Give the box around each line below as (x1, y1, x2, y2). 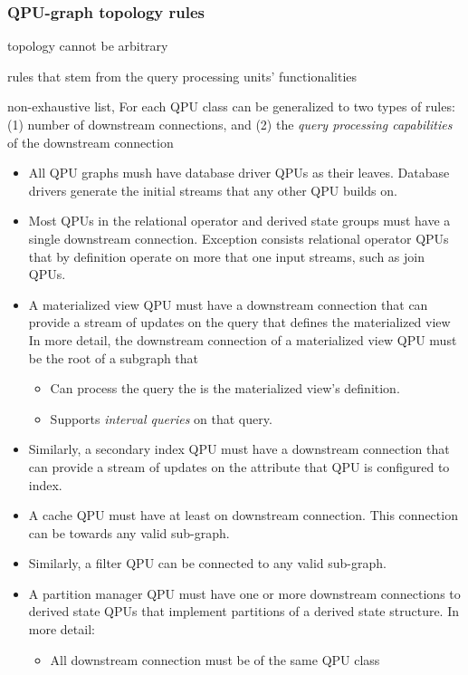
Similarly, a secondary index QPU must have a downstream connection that (28, 439, 450, 458)
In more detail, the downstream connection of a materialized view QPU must (28, 330, 457, 349)
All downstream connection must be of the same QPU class (50, 650, 380, 669)
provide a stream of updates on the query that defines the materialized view (28, 313, 451, 332)
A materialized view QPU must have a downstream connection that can (28, 294, 428, 313)
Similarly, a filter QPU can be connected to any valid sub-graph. (28, 554, 387, 573)
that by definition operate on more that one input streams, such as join (28, 246, 425, 265)
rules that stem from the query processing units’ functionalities (7, 66, 358, 85)
